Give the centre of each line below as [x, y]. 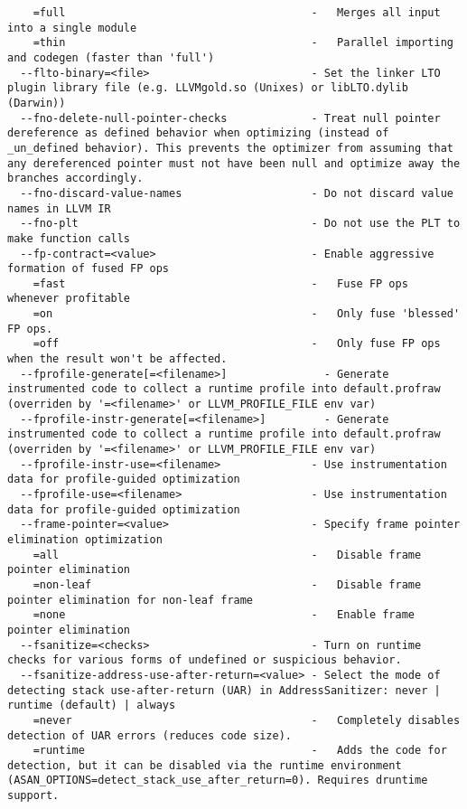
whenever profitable [69, 299]
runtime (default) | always [92, 706]
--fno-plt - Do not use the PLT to [240, 224]
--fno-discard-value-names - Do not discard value [237, 193]
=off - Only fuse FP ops [237, 344]
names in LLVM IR [59, 208]
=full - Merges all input [237, 13]
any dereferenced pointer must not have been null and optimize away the [234, 163]
